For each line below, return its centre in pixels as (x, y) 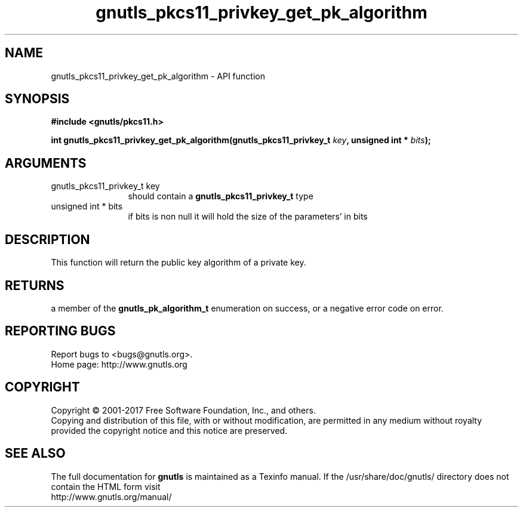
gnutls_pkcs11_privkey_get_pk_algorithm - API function (158, 76)
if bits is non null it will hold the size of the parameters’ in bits (248, 217)
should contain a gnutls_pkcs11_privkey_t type (221, 196)
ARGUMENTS (46, 163)
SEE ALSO (35, 454)
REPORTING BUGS (60, 331)
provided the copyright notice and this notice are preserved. (169, 430)
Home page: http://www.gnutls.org (119, 364)
